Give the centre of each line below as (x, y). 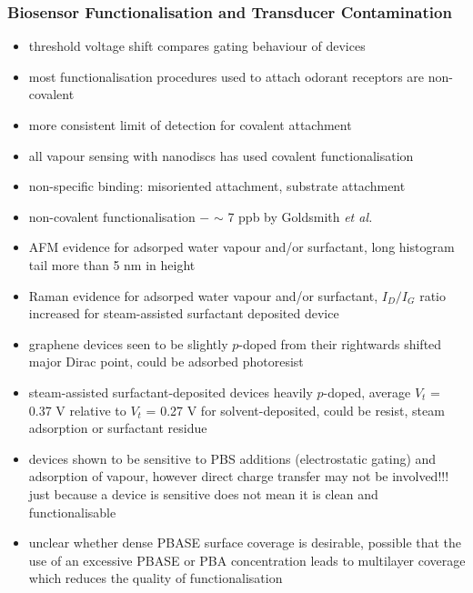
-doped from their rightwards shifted (340, 343)
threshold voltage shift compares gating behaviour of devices (197, 46)
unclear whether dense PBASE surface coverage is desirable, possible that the (245, 543)
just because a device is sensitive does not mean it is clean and (203, 493)
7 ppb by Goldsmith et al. (300, 216)
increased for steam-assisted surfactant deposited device (184, 313)
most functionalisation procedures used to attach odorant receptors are (226, 76)
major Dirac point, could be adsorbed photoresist (166, 362)
